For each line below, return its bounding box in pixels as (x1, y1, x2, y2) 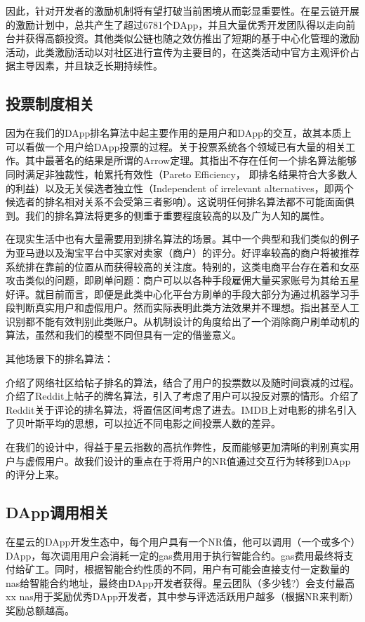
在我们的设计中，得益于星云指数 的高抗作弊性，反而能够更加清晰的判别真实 (6, 440, 350, 454)
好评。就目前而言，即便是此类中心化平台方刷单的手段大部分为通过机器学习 (6, 286, 350, 301)
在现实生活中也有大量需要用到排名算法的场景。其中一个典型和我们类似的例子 (6, 231, 359, 246)
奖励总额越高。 (6, 603, 74, 617)
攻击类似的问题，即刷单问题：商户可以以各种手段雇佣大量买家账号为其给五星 (6, 273, 359, 288)
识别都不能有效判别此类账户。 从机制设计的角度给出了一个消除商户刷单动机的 (6, 313, 359, 328)
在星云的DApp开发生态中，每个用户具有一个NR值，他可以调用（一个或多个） (6, 534, 356, 549)
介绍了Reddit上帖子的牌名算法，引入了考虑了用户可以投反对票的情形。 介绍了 (6, 388, 359, 403)
